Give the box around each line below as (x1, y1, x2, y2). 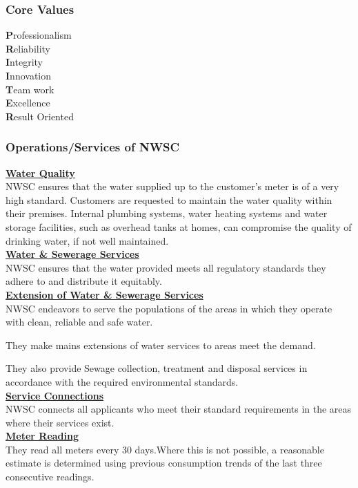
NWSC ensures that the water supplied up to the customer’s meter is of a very (6, 179, 339, 194)
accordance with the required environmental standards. (6, 374, 239, 388)
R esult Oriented (6, 109, 74, 123)
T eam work (6, 82, 54, 96)
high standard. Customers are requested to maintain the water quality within (6, 192, 332, 207)
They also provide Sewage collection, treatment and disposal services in (6, 361, 308, 375)
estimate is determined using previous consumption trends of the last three (6, 456, 322, 470)
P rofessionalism (6, 28, 72, 42)
